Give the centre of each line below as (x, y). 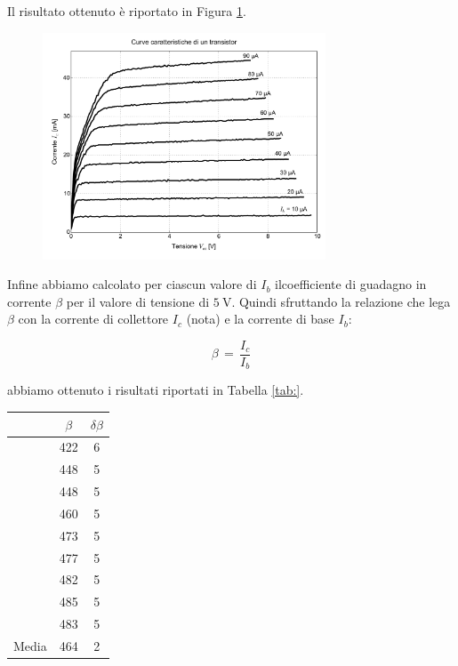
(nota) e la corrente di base (260, 319)
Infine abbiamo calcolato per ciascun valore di (132, 284)
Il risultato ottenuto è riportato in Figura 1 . (127, 11)
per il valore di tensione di (138, 301)
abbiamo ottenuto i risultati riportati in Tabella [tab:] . (156, 390)
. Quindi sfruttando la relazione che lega (341, 301)
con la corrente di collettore (93, 319)
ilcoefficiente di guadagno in (351, 284)
